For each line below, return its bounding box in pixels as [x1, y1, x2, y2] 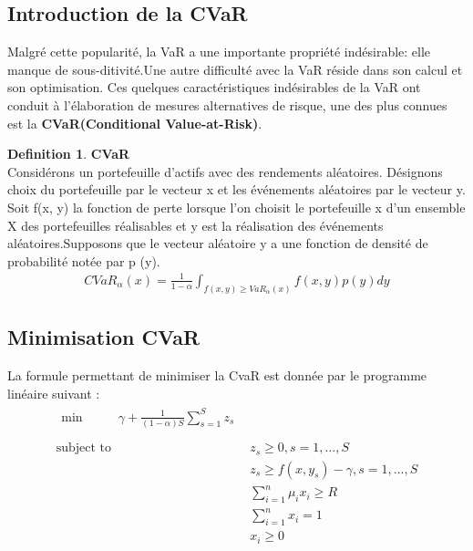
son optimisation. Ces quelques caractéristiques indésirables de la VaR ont [7, 78, 421, 97]
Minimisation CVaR [7, 323, 201, 351]
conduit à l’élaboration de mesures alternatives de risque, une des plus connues [7, 95, 447, 114]
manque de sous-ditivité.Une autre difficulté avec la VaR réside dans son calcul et [7, 59, 463, 78]
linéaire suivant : [7, 383, 100, 402]
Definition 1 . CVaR [7, 144, 130, 163]
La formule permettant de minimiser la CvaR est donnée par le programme [7, 365, 427, 384]
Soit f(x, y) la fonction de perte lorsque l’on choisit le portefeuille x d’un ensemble [7, 197, 466, 216]
